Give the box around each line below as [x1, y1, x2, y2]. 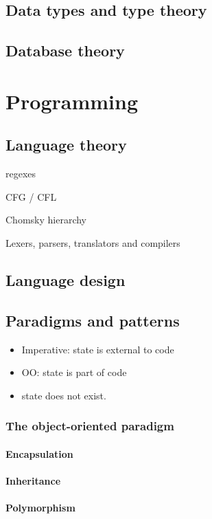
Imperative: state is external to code [21, 342, 174, 356]
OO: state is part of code [21, 365, 127, 379]
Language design [5, 269, 126, 290]
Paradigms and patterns [5, 309, 180, 331]
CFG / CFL [5, 189, 57, 203]
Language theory [5, 134, 127, 155]
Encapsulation [5, 446, 73, 461]
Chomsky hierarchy [5, 212, 86, 227]
